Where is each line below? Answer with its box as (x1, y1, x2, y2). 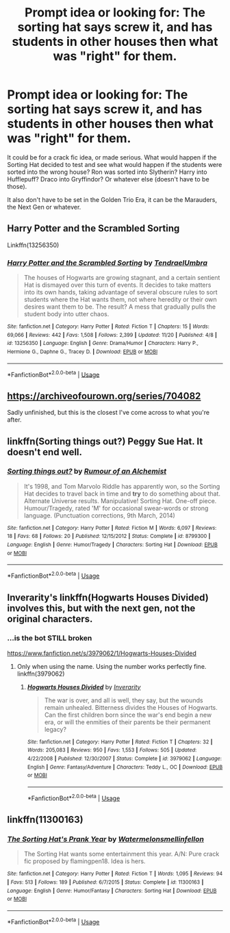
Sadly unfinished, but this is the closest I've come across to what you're (7, 409, 210, 417)
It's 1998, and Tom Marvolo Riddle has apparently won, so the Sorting (23, 482, 220, 490)
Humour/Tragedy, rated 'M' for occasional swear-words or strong (23, 504, 209, 512)
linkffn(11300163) (7, 814, 84, 826)
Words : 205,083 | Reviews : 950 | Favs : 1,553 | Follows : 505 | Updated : (27, 747, 197, 754)
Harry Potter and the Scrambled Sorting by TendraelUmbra (7, 258, 207, 268)
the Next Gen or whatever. (7, 203, 81, 211)
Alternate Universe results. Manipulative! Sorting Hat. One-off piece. (23, 496, 217, 504)
